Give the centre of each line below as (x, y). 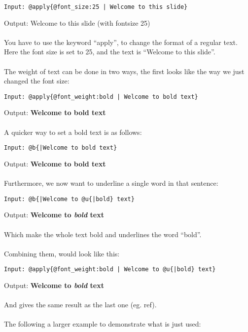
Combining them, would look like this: (62, 253)
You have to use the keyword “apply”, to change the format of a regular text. (121, 42)
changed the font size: (37, 81)
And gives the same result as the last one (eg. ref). (80, 305)
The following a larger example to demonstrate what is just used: (103, 324)
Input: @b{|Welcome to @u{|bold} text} (69, 199)
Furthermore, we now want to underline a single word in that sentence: (111, 183)
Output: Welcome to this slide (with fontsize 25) (77, 22)
